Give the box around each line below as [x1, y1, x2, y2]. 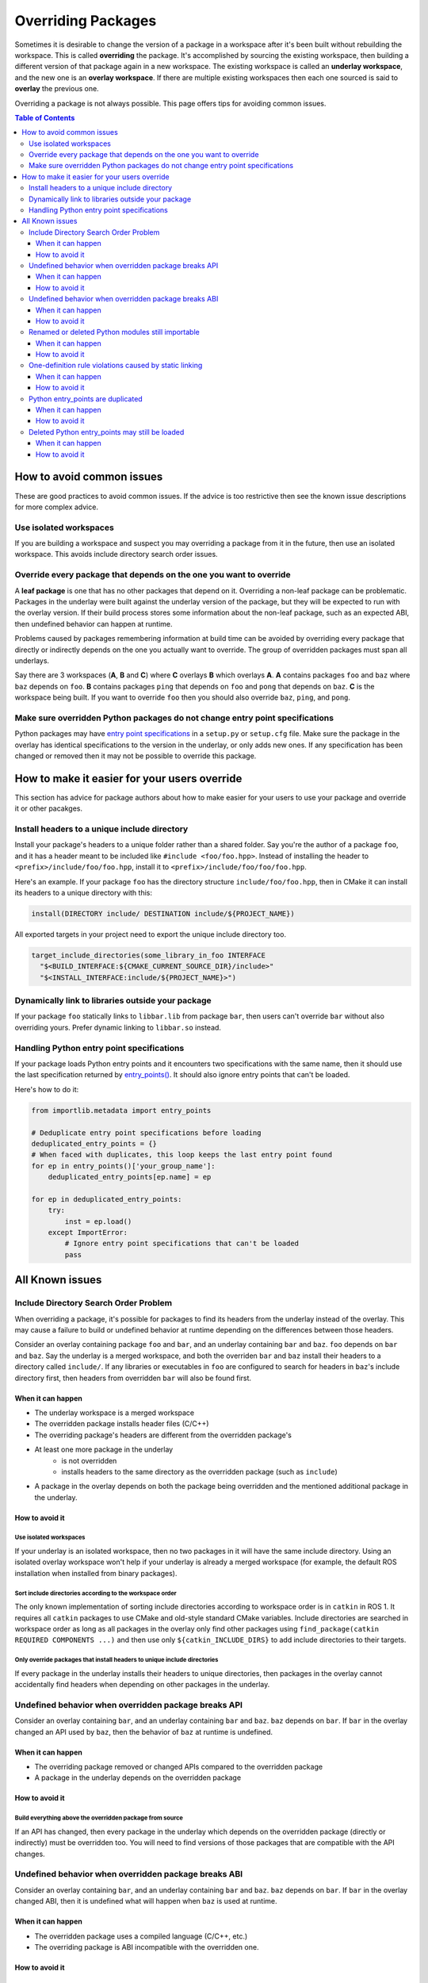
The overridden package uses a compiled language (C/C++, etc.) [34, 1931, 248, 1941]
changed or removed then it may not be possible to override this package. [14, 751, 257, 761]
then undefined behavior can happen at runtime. [14, 619, 174, 628]
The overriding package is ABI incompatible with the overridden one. [34, 1942, 259, 1951]
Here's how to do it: [14, 1084, 79, 1094]
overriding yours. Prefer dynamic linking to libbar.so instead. [14, 1022, 222, 1032]
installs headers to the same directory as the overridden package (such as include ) [61, 1467, 338, 1476]
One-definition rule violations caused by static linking [29, 361, 203, 370]
